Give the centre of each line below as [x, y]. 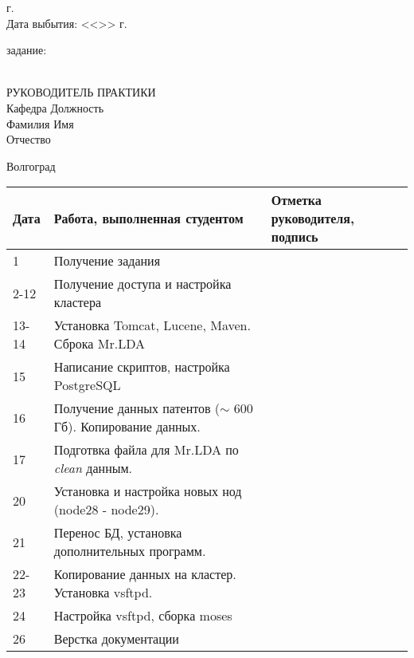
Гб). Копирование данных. [127, 427]
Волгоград [31, 165]
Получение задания [107, 261]
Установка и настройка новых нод [148, 491]
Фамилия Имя [40, 123]
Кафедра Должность [55, 107]
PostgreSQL [87, 385]
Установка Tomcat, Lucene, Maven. [152, 325]
